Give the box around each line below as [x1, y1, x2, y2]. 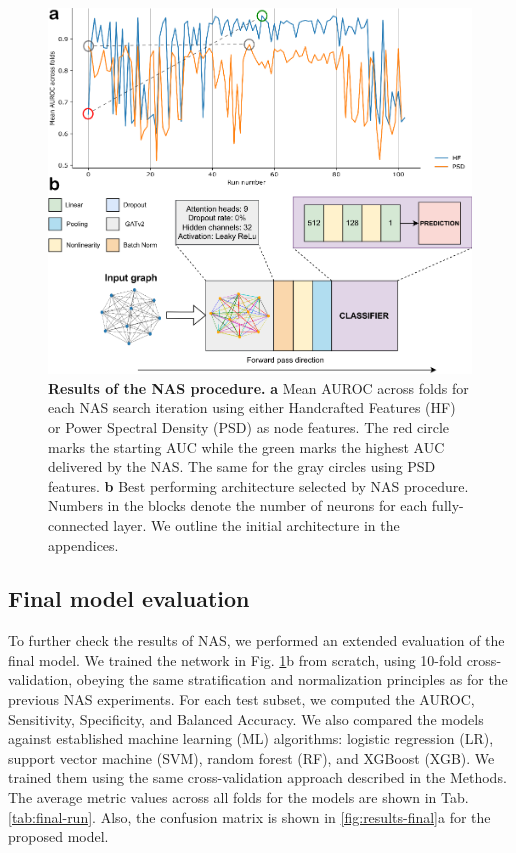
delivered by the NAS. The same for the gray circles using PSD [48, 456, 436, 477]
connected [48, 514, 109, 535]
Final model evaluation [8, 583, 250, 614]
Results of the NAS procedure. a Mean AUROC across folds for [48, 377, 469, 398]
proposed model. [8, 826, 109, 847]
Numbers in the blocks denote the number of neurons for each [48, 495, 428, 516]
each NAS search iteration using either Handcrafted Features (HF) [48, 397, 456, 418]
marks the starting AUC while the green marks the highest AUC [48, 436, 445, 457]
